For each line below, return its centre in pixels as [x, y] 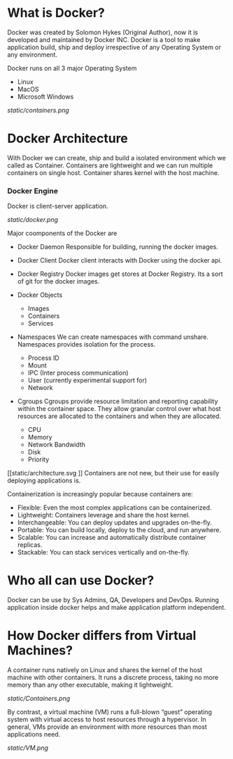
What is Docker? [56, 13]
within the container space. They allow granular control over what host [119, 409]
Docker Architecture [68, 139]
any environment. [33, 55]
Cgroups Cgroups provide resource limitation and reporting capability [118, 401]
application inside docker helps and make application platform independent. [116, 608]
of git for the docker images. [58, 281]
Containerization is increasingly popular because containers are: [100, 494]
